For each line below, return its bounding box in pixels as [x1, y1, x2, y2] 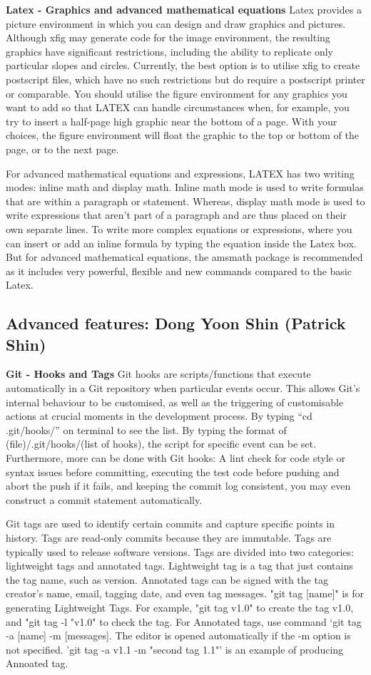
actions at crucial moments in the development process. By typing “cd [6, 408, 312, 423]
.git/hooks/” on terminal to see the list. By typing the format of [6, 422, 287, 437]
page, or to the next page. [6, 141, 119, 156]
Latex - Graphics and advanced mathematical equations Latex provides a [6, 2, 362, 16]
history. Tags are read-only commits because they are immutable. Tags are [6, 530, 332, 545]
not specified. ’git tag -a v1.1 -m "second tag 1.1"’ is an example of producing [6, 641, 344, 656]
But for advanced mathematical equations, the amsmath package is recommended [6, 249, 363, 264]
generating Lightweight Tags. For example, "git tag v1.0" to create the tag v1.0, [6, 599, 354, 614]
